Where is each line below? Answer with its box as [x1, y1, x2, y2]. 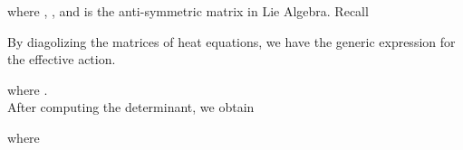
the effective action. [7, 50, 116, 69]
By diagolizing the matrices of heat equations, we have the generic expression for [7, 32, 456, 51]
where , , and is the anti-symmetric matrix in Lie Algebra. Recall [7, 2, 369, 20]
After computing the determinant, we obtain [7, 98, 255, 117]
